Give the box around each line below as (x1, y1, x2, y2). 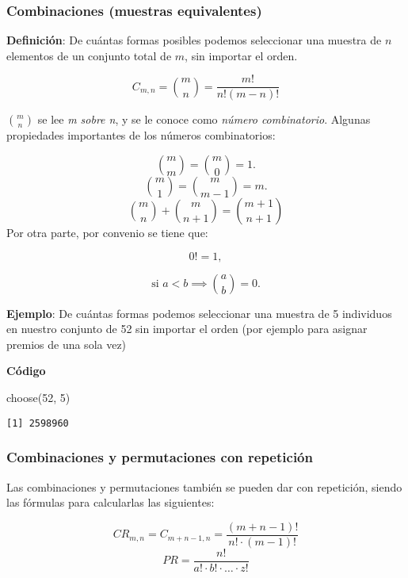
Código (6, 362, 46, 379)
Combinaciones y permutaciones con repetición (6, 447, 313, 467)
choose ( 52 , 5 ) (6, 389, 71, 406)
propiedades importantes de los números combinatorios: (6, 127, 276, 144)
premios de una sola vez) (6, 335, 127, 352)
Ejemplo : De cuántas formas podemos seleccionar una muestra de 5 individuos (6, 304, 392, 321)
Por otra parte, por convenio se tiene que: (6, 224, 208, 241)
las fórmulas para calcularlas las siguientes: (6, 494, 215, 511)
